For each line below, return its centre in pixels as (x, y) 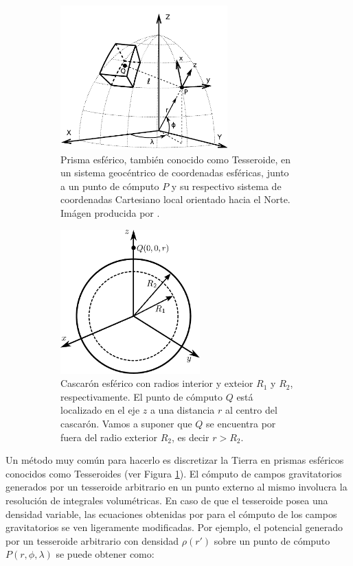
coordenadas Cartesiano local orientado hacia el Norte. (175, 199)
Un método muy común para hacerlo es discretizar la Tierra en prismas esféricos (175, 460)
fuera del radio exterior (109, 437)
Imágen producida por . (110, 212)
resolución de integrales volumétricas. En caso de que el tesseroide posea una (167, 500)
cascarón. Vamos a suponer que (126, 423)
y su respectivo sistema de (226, 186)
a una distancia (182, 410)
